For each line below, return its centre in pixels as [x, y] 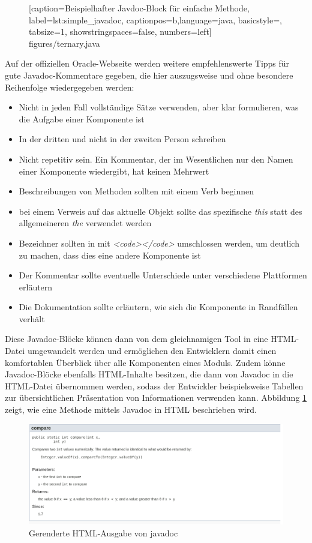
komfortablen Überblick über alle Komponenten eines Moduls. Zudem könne [145, 362]
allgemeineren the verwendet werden [85, 223]
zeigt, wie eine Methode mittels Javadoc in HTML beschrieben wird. [131, 409]
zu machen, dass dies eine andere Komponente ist [110, 255]
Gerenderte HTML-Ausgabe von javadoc [103, 532]
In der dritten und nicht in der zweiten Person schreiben [122, 139]
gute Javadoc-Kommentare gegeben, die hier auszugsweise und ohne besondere [149, 75]
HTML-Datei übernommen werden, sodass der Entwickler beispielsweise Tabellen [154, 385]
